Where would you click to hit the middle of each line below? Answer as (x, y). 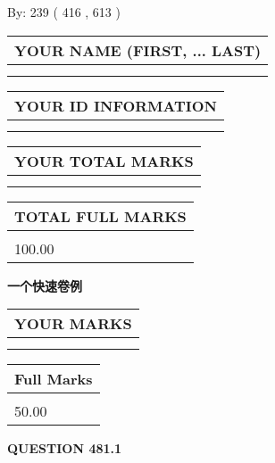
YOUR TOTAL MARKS (104, 161)
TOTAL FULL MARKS (100, 216)
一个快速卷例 (45, 285)
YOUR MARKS (73, 324)
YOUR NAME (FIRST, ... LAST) (138, 50)
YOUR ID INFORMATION (116, 105)
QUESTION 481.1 (65, 448)
